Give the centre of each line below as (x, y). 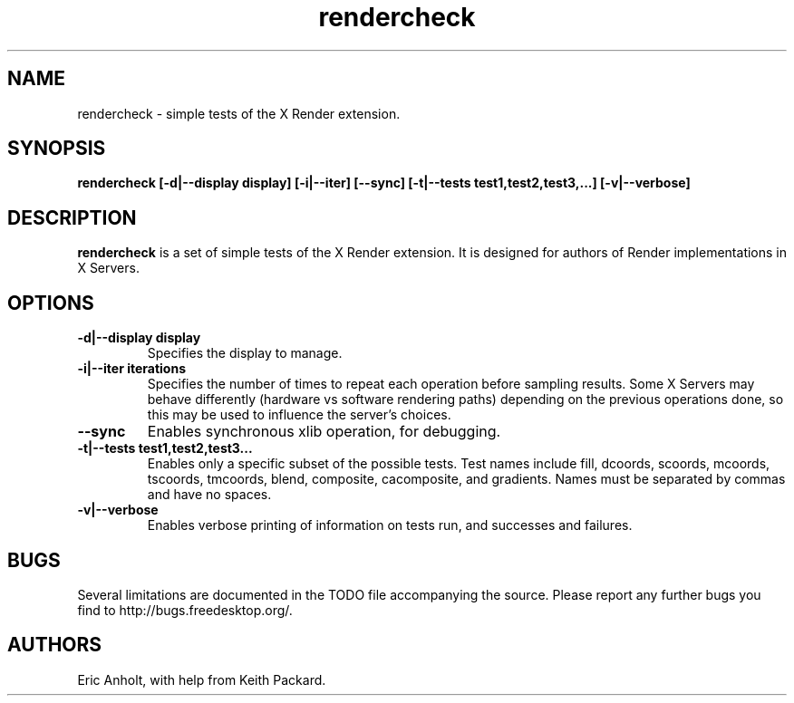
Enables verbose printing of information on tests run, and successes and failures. (390, 525)
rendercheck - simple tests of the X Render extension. (239, 113)
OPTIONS (51, 303)
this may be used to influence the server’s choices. (299, 415)
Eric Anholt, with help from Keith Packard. (202, 679)
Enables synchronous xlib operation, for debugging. (324, 432)
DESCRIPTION (72, 217)
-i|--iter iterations (131, 369)
